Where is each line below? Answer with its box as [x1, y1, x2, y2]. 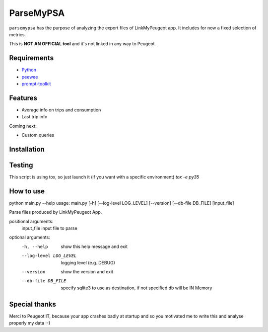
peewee [21, 74, 38, 80]
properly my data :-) [9, 320, 51, 326]
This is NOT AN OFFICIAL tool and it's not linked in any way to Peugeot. [9, 41, 156, 47]
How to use [9, 187, 45, 195]
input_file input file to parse [21, 225, 77, 231]
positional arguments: [9, 218, 54, 224]
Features [9, 93, 37, 102]
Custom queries [21, 132, 55, 138]
